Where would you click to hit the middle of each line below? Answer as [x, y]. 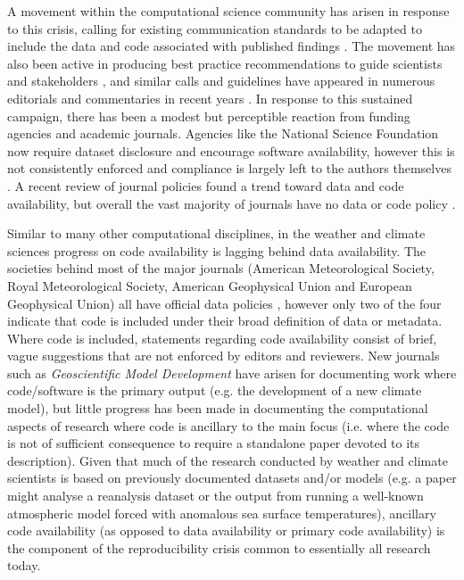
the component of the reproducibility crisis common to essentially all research [219, 547]
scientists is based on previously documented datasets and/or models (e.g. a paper [232, 478]
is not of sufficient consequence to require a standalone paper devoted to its [214, 443]
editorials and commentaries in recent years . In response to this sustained [210, 98]
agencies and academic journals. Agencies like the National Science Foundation [223, 133]
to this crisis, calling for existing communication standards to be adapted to [215, 28]
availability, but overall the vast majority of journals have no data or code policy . [232, 203]
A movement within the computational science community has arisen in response [228, 11]
